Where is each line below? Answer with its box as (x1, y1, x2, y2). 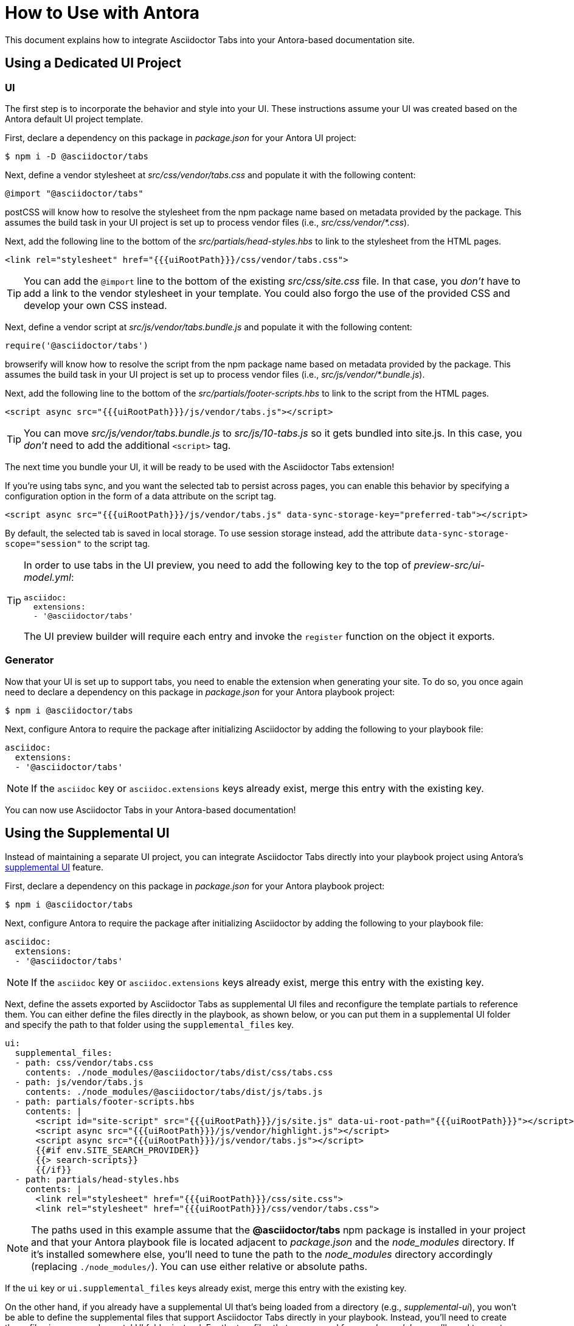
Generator (5, 654, 54, 667)
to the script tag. (84, 538, 150, 549)
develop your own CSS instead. (24, 299, 167, 311)
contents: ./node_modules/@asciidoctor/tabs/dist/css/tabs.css (25, 1067, 333, 1077)
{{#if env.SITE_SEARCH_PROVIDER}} (35, 1145, 200, 1155)
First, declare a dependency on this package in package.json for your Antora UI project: (5, 132, 356, 143)
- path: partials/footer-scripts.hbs (15, 1096, 195, 1106)
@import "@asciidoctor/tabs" (5, 188, 143, 198)
